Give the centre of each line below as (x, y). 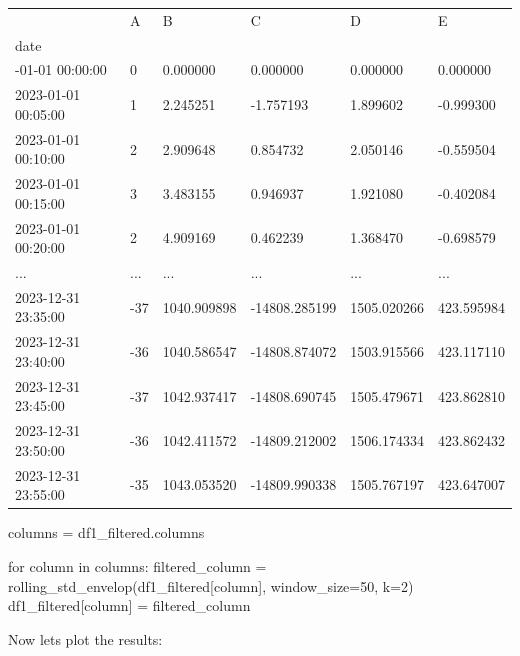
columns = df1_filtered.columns (106, 532)
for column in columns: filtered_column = (137, 565)
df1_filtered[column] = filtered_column (129, 605)
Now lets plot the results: (85, 638)
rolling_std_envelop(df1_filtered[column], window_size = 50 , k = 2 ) (211, 585)
